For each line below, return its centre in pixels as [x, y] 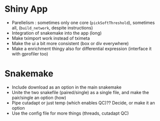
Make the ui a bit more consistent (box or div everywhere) [70, 43]
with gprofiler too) [30, 54]
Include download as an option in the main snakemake [67, 87]
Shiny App [26, 9]
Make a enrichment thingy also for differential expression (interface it [81, 48]
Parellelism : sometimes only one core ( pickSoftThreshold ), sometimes [83, 23]
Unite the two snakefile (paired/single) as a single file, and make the [80, 92]
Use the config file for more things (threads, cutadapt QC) [70, 113]
